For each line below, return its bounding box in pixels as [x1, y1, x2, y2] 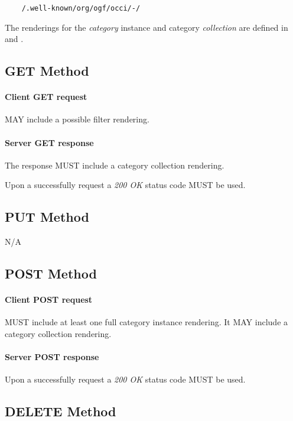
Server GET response [5, 136, 94, 148]
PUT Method [5, 208, 89, 226]
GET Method [5, 61, 89, 80]
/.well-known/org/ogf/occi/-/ [21, 4, 141, 12]
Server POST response [5, 351, 99, 363]
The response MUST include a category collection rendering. [5, 158, 224, 171]
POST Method [5, 264, 97, 283]
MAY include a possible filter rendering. [5, 113, 149, 125]
